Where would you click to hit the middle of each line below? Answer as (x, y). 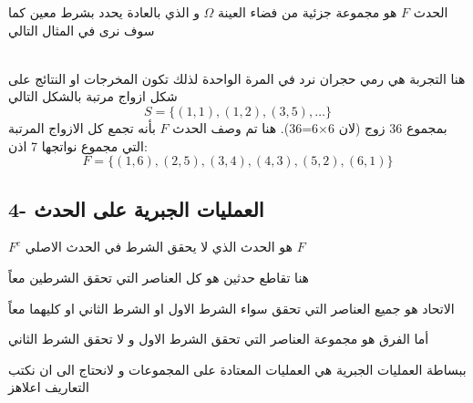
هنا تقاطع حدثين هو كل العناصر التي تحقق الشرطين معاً (159, 277)
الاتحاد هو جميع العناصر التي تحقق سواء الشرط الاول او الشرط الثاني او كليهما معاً (231, 308)
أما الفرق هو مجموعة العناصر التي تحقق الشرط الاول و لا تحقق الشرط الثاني (219, 339)
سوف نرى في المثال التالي (82, 30)
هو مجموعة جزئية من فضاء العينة (308, 12)
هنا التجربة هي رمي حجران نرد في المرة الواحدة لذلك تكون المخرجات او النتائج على (237, 78)
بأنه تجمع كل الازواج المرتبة (82, 127)
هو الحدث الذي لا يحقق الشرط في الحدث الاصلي (159, 247)
